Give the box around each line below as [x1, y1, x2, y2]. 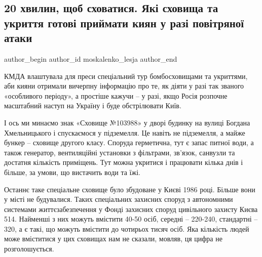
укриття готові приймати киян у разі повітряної [4, 15, 244, 30]
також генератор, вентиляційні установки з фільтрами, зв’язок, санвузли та [4, 147, 235, 157]
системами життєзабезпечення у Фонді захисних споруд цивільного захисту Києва [4, 203, 258, 214]
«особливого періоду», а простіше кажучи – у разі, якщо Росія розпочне [4, 90, 228, 101]
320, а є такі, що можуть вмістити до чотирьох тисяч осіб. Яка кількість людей [4, 223, 249, 234]
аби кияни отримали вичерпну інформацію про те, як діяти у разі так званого [4, 80, 244, 91]
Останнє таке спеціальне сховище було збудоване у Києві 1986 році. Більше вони [4, 184, 255, 194]
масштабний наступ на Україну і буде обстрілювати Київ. [4, 100, 181, 111]
